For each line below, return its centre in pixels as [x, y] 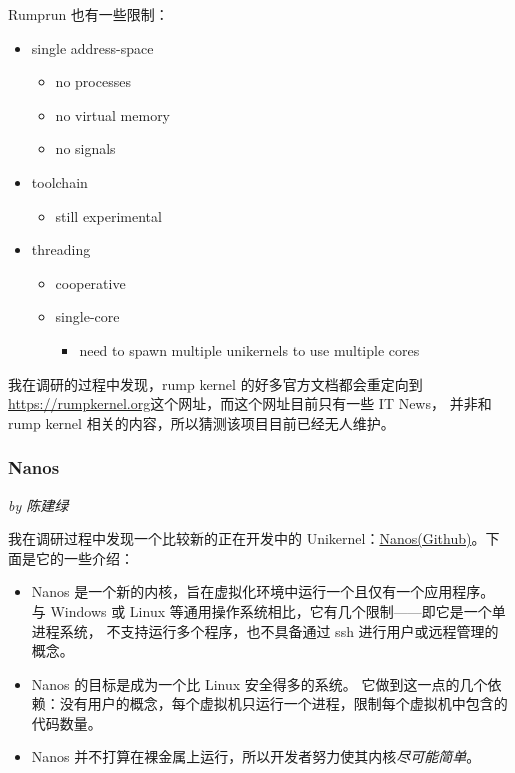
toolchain [59, 181]
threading [61, 249]
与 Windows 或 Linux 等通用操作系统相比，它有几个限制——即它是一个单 [268, 610]
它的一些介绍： [84, 557]
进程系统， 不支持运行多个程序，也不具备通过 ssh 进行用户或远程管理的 [265, 630]
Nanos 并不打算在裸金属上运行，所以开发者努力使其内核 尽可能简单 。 [256, 756]
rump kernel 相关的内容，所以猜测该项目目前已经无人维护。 [201, 422]
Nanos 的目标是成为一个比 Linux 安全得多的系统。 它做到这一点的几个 [259, 683]
